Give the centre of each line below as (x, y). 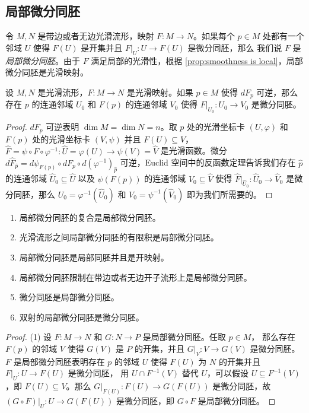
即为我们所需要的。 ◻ (230, 194)
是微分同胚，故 (242, 386)
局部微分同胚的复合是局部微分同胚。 (90, 217)
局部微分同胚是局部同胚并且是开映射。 (94, 257)
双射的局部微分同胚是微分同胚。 (82, 317)
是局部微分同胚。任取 (184, 337)
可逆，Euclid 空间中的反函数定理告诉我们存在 (208, 162)
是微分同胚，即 (146, 400)
